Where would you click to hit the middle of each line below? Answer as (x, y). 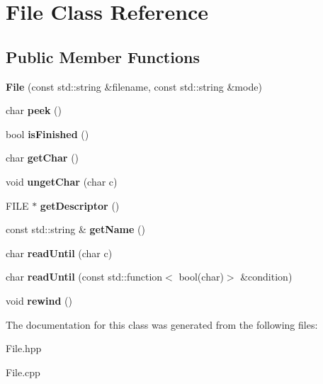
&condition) (266, 277)
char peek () (34, 110)
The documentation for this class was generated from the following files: (162, 324)
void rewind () (39, 300)
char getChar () (42, 158)
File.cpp (23, 372)
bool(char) (201, 277)
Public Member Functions (103, 56)
